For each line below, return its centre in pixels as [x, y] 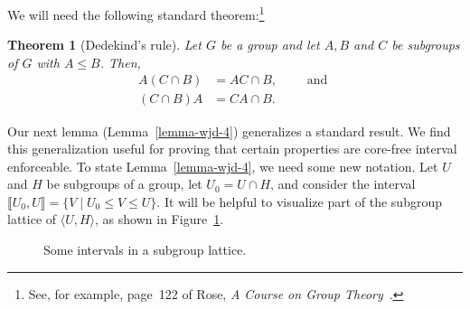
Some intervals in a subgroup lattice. [145, 250]
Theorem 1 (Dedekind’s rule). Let [104, 45]
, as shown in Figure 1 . [160, 219]
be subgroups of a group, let [124, 184]
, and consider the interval [343, 184]
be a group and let [270, 45]
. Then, [120, 62]
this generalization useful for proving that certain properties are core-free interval [232, 149]
